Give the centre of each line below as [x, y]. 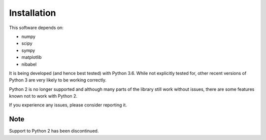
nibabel [29, 64]
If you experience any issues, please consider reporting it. [68, 105]
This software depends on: [36, 28]
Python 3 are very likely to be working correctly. [58, 80]
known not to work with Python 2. [43, 96]
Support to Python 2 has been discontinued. [54, 131]
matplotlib [32, 57]
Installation [33, 13]
